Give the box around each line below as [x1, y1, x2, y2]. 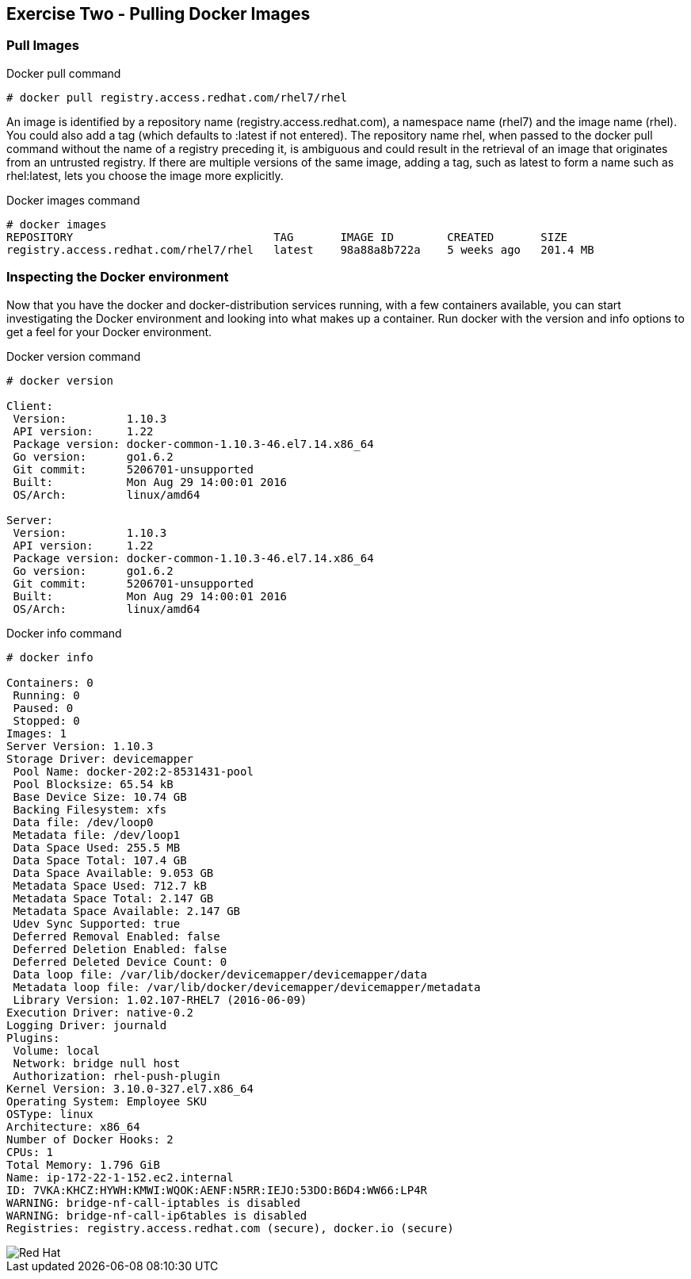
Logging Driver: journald [6, 1018, 167, 1032]
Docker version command [6, 349, 141, 363]
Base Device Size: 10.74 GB [13, 790, 187, 803]
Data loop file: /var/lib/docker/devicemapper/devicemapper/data [13, 967, 428, 981]
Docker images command [6, 193, 140, 207]
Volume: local [13, 1043, 101, 1057]
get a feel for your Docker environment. [6, 324, 212, 339]
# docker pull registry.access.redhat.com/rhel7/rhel [6, 90, 347, 104]
